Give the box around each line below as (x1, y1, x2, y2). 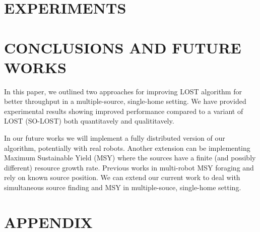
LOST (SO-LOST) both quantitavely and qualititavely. (4, 115, 174, 126)
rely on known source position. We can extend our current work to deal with (4, 172, 240, 183)
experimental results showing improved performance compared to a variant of (4, 105, 243, 116)
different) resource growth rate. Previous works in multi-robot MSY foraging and (4, 162, 254, 172)
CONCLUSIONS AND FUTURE (4, 37, 241, 57)
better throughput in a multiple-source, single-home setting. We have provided (4, 96, 246, 106)
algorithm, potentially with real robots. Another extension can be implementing (4, 142, 250, 153)
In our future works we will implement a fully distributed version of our (4, 133, 225, 143)
